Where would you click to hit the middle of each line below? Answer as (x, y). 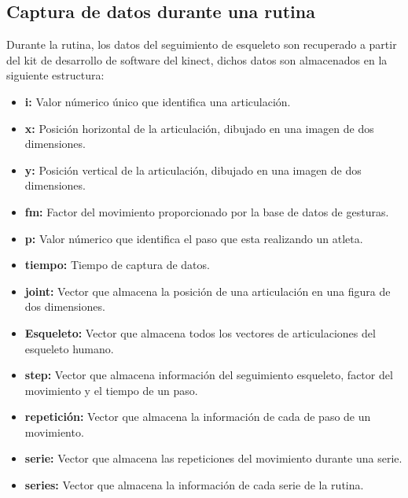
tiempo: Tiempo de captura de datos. (117, 265)
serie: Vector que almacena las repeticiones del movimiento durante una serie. (213, 458)
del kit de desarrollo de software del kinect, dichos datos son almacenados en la (197, 59)
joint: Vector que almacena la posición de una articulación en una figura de (208, 291)
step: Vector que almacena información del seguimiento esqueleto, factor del (209, 375)
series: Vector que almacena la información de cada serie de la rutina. (194, 485)
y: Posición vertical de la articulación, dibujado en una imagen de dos (193, 170)
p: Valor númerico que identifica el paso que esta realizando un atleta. (194, 238)
